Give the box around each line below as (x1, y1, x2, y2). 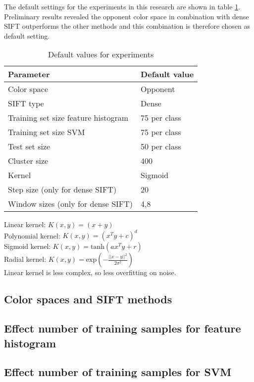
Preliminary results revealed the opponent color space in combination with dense (4, 11, 249, 21)
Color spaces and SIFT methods (4, 291, 172, 307)
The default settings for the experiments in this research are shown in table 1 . (4, 1, 241, 11)
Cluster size (8, 155, 49, 167)
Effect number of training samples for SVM (4, 364, 232, 380)
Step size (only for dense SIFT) (8, 184, 117, 195)
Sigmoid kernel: (4, 241, 51, 251)
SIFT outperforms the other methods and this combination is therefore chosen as (4, 21, 251, 31)
